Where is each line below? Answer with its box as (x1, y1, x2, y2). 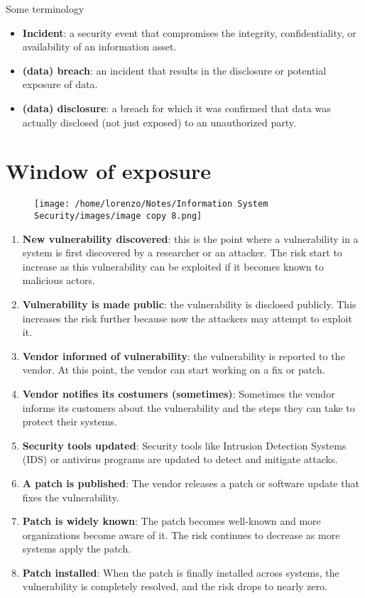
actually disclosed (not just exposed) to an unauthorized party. (22, 114, 296, 129)
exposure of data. (22, 77, 98, 92)
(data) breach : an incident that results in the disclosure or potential (22, 62, 327, 77)
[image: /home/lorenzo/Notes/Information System (34, 199, 268, 210)
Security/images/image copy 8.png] (34, 210, 202, 221)
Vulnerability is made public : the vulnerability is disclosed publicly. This (22, 296, 356, 311)
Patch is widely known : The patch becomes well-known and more (22, 513, 321, 528)
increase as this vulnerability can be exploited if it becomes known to (22, 259, 324, 273)
